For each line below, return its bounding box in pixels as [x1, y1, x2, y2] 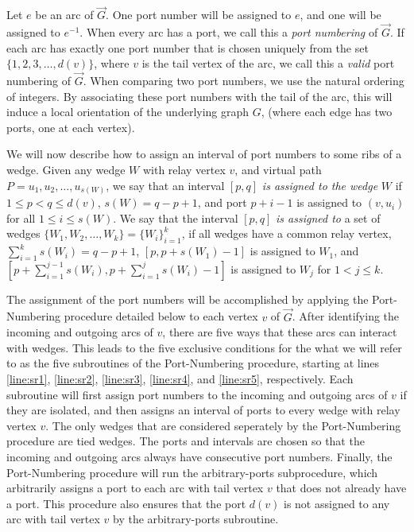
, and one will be [300, 6, 381, 23]
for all [6, 209, 36, 226]
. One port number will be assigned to [106, 6, 292, 23]
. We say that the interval [113, 209, 238, 226]
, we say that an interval [106, 177, 225, 193]
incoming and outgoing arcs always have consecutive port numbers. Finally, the [6, 449, 393, 465]
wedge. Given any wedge [6, 161, 126, 177]
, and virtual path [234, 161, 322, 177]
